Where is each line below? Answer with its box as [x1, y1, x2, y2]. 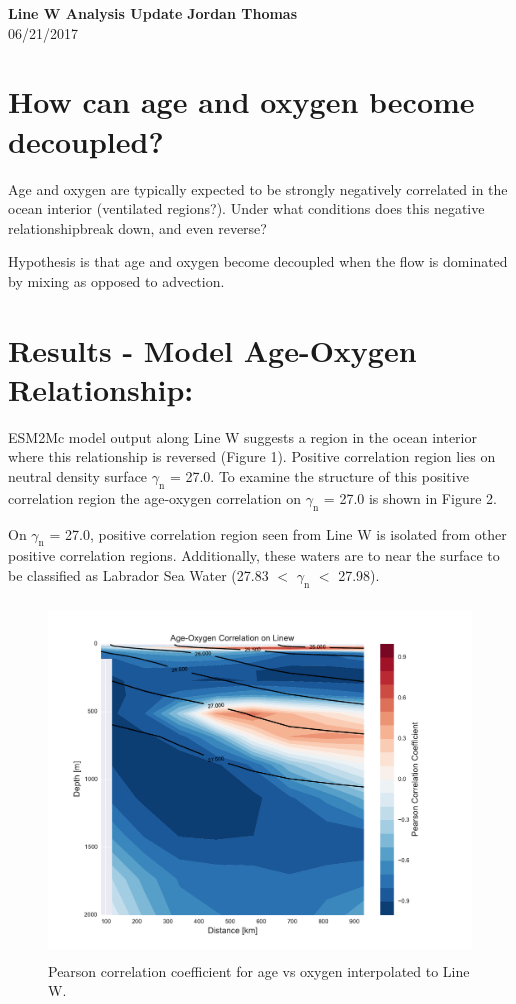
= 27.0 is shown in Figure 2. [323, 487, 497, 508]
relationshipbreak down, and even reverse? [8, 217, 267, 238]
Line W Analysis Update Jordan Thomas [8, 3, 298, 23]
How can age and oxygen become [8, 81, 475, 122]
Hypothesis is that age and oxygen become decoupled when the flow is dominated [8, 251, 508, 272]
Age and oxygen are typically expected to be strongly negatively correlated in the [8, 178, 508, 199]
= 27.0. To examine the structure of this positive [169, 465, 469, 486]
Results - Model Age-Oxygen [8, 329, 417, 370]
